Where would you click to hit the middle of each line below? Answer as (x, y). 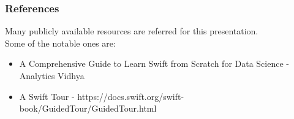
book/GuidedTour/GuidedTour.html (88, 108)
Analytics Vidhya (52, 75)
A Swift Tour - (47, 96)
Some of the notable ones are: (60, 43)
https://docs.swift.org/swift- (131, 96)
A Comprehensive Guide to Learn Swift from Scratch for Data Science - (154, 63)
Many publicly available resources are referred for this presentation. (132, 31)
